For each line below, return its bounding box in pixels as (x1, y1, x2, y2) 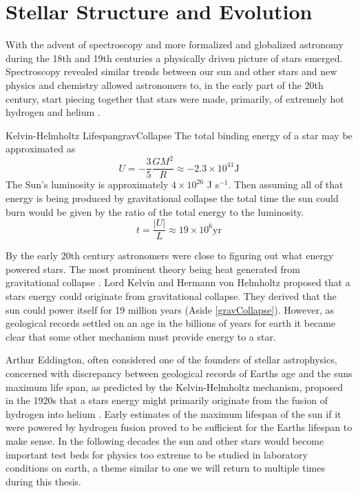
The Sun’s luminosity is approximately (6, 177, 169, 192)
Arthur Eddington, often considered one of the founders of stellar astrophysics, (6, 352, 337, 367)
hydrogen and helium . (6, 105, 101, 119)
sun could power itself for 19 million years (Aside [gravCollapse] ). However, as (6, 302, 335, 316)
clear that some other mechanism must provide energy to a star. (6, 329, 276, 343)
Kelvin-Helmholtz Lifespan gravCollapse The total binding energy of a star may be (6, 128, 352, 142)
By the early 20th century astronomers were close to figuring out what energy (6, 248, 334, 263)
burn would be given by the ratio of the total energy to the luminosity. (6, 204, 304, 219)
